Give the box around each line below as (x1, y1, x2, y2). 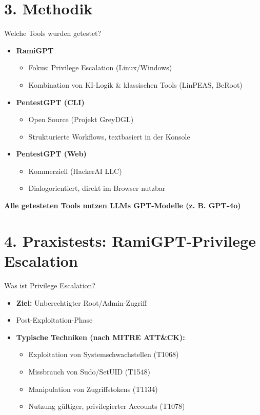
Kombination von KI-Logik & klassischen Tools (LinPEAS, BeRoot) (28, 79, 243, 90)
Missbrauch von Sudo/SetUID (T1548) (28, 366, 150, 377)
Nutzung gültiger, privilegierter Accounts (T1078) (28, 401, 185, 411)
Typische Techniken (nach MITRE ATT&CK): (16, 331, 185, 342)
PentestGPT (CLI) (16, 96, 85, 107)
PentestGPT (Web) (16, 148, 87, 159)
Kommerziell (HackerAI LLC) (28, 165, 122, 176)
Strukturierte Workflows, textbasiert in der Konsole (28, 131, 190, 142)
